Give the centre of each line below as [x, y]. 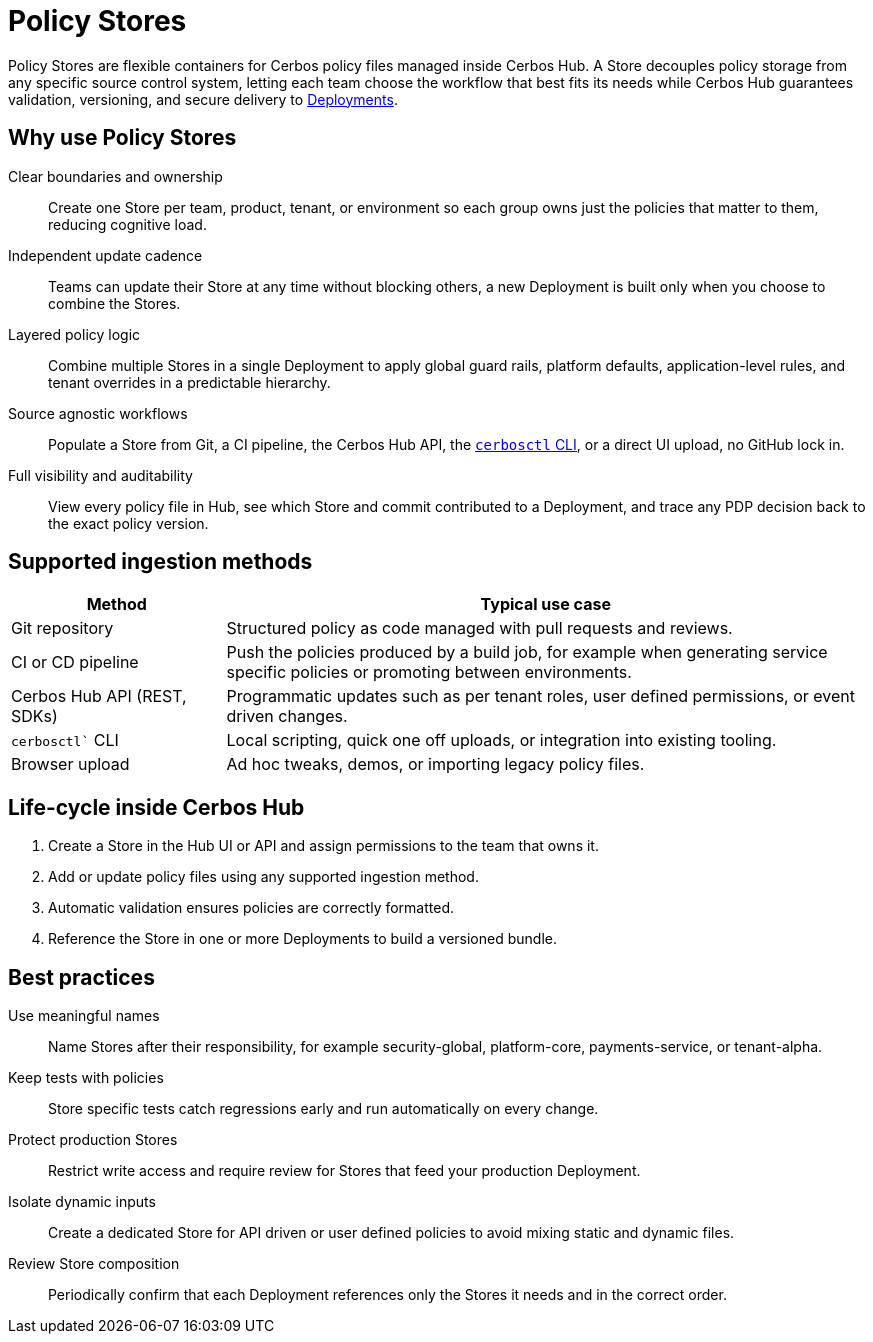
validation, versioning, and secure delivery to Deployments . [203, 99]
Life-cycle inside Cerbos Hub [156, 807]
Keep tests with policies [86, 1078]
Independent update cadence [105, 255]
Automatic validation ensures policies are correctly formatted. [251, 908]
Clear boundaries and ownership [115, 176]
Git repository [62, 628]
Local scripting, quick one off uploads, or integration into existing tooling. [501, 740]
